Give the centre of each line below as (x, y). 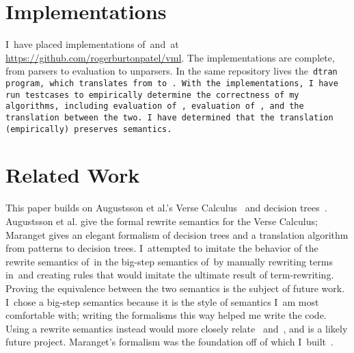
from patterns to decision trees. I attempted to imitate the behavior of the (162, 248)
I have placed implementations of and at (92, 44)
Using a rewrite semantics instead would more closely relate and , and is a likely (177, 328)
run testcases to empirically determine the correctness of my (152, 95)
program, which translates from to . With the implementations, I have (172, 83)
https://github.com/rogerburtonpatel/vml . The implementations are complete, (170, 57)
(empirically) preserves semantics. (89, 129)
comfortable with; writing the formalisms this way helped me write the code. (166, 315)
